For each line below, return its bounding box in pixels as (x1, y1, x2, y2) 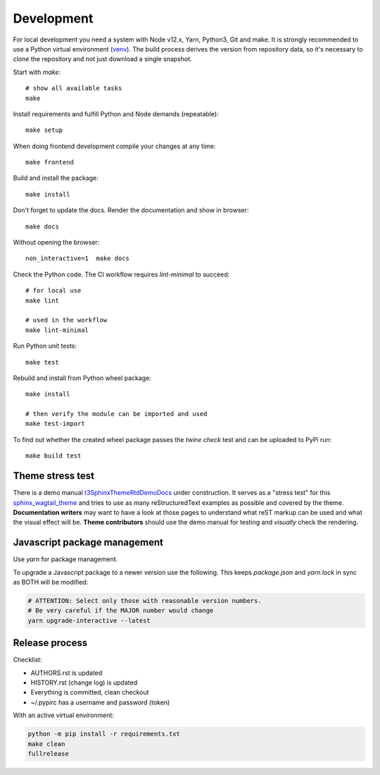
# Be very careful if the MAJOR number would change (27, 606, 214, 615)
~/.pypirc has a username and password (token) (30, 698, 170, 707)
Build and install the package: (13, 173, 99, 183)
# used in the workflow (25, 316, 108, 324)
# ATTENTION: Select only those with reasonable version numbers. (27, 597, 262, 605)
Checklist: (13, 656, 42, 664)
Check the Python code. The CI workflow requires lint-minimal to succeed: (13, 270, 230, 279)
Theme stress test (13, 470, 95, 482)
